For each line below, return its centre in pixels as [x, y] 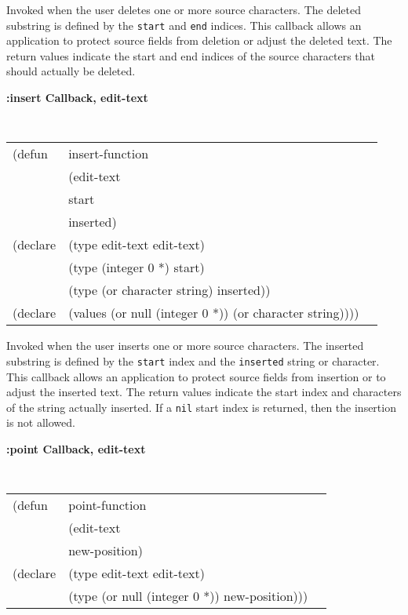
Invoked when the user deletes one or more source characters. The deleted [184, 9]
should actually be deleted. [71, 71]
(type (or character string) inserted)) [169, 290]
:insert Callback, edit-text [77, 98]
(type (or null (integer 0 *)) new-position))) [188, 596]
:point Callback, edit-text [76, 448]
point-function [107, 505]
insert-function [109, 154]
